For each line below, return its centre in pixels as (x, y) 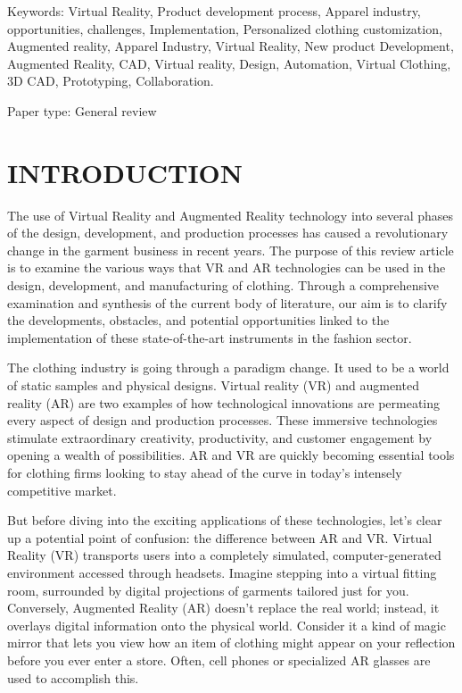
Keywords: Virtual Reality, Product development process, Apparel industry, (214, 11)
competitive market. (62, 490)
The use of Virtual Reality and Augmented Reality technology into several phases (231, 215)
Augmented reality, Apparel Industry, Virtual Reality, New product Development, (231, 46)
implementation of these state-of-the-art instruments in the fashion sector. (210, 337)
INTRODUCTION (125, 172)
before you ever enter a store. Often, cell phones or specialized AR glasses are (219, 660)
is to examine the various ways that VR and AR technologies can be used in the (227, 267)
